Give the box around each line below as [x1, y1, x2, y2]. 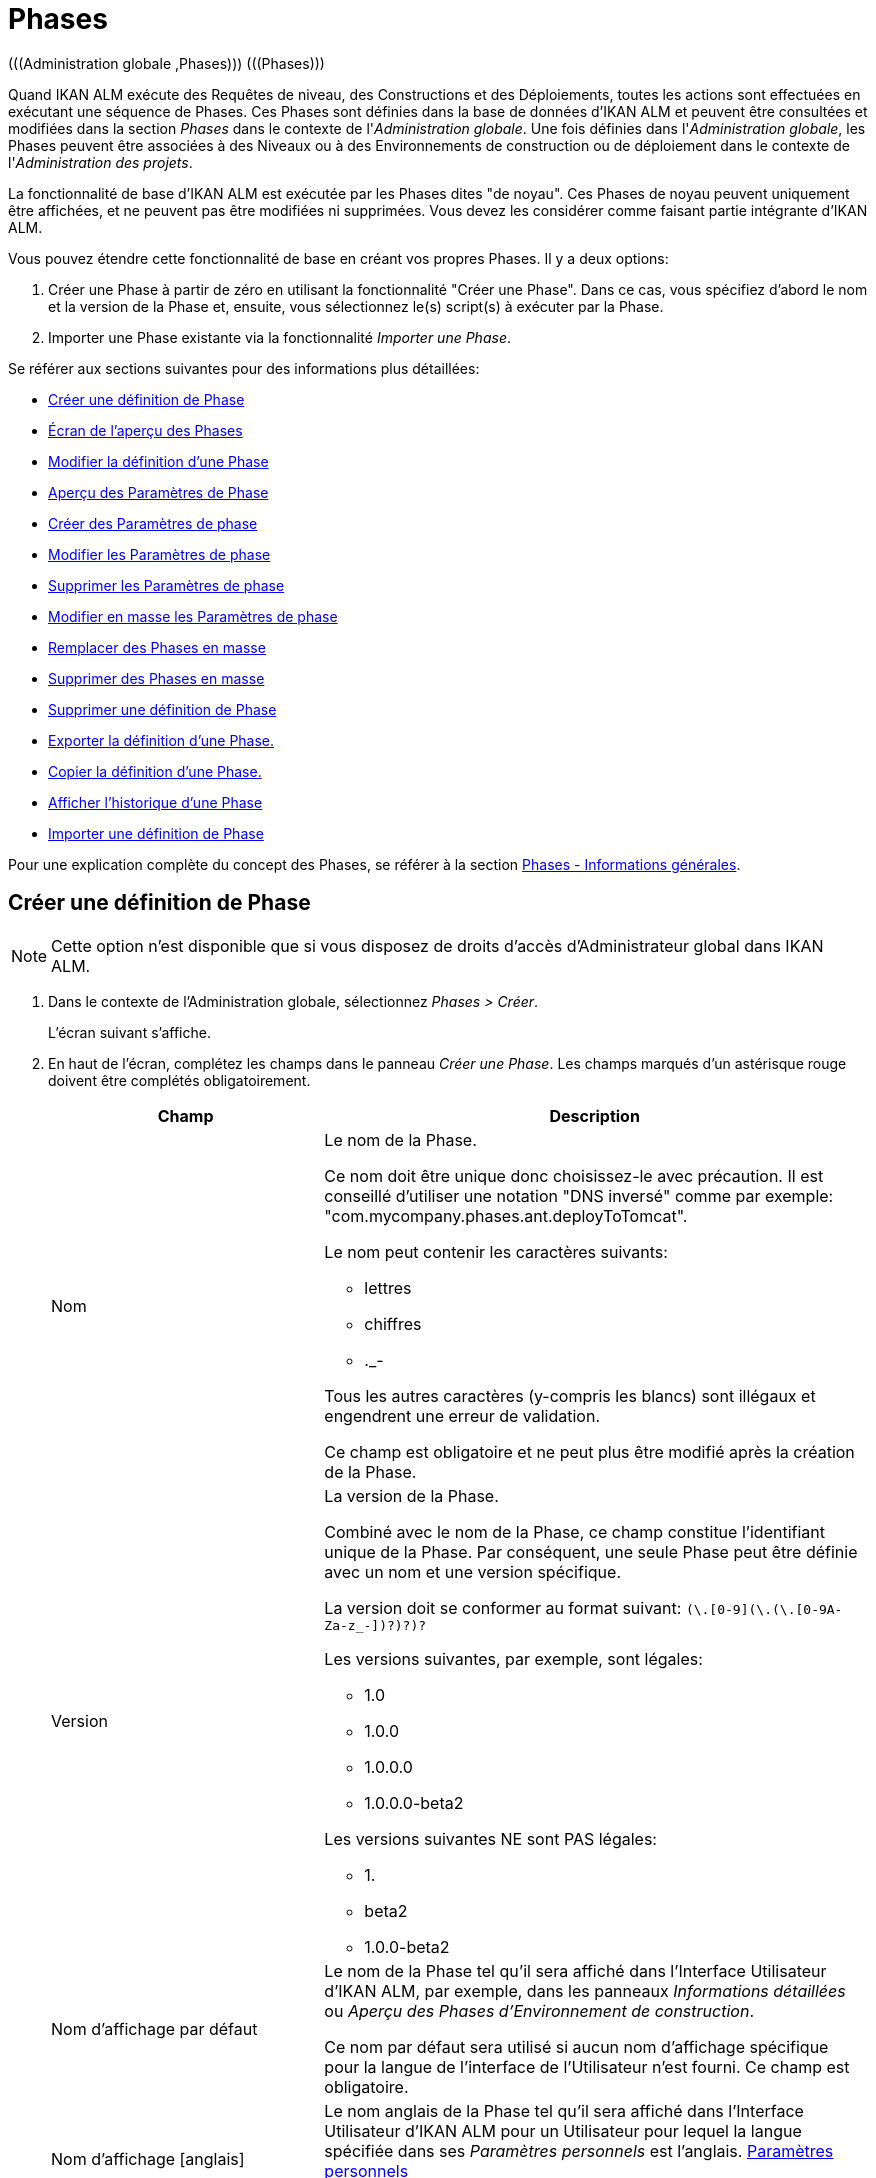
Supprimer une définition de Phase [48, 700, 277, 718]
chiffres [364, 1313, 422, 1334]
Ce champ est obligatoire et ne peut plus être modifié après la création [324, 1441, 855, 1462]
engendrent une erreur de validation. [324, 1405, 601, 1426]
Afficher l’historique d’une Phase [48, 793, 263, 811]
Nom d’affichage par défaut [51, 2018, 258, 2039]
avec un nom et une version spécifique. [324, 1561, 621, 1582]
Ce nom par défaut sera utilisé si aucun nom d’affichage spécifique [324, 2036, 829, 2057]
